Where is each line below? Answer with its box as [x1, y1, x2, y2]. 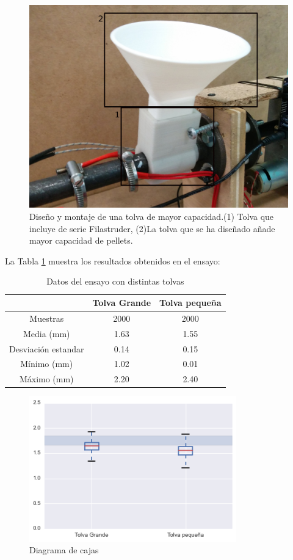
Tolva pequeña [159, 296, 222, 309]
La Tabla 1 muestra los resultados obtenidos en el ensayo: [5, 254, 220, 267]
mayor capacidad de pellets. [29, 234, 133, 247]
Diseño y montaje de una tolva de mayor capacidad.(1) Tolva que [29, 210, 274, 223]
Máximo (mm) [19, 373, 74, 385]
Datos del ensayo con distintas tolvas [46, 275, 184, 288]
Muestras [29, 311, 64, 324]
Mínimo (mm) [20, 357, 73, 370]
